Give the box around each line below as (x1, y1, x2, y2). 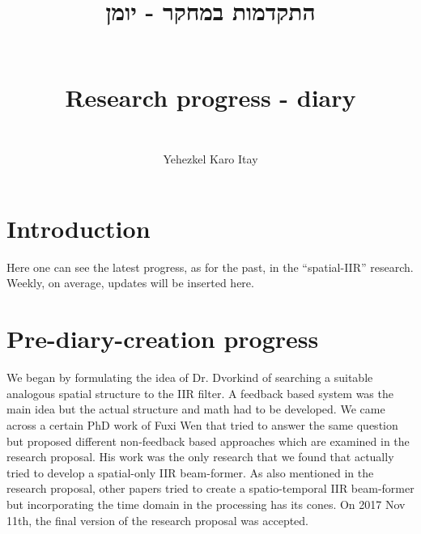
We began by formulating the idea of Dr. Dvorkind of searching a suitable (6, 369, 373, 386)
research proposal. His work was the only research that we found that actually (6, 448, 394, 465)
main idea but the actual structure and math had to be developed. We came (6, 400, 385, 417)
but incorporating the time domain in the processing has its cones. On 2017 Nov (6, 495, 406, 512)
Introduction (6, 211, 151, 244)
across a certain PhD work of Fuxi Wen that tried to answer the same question (6, 416, 398, 433)
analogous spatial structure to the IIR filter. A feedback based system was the (6, 384, 393, 401)
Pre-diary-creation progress (6, 322, 319, 355)
